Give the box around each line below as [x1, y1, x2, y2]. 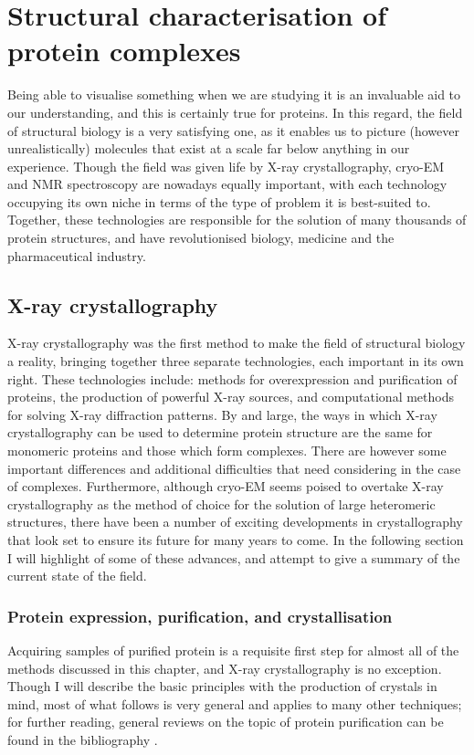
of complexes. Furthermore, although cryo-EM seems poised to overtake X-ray [7, 477, 444, 496]
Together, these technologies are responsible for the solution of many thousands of [7, 210, 467, 229]
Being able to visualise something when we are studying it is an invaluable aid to [7, 85, 461, 104]
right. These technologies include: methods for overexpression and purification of [7, 369, 458, 388]
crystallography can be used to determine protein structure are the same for [7, 423, 433, 442]
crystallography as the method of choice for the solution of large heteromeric [7, 494, 436, 513]
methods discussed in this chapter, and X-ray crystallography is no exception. [7, 658, 442, 677]
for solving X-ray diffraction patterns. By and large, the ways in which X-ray [7, 404, 437, 424]
